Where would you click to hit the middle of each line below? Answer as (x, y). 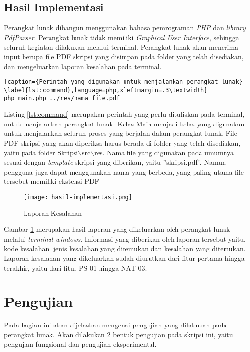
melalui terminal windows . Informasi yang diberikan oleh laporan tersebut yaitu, (125, 239)
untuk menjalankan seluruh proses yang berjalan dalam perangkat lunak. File (121, 133)
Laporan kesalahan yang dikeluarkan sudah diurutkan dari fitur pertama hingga (124, 258)
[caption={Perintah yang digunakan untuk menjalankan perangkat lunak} (123, 82)
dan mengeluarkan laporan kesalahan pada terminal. (83, 66)
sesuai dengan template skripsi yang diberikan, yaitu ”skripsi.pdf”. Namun (115, 162)
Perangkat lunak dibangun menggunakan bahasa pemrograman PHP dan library (125, 28)
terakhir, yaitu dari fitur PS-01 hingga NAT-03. (75, 267)
